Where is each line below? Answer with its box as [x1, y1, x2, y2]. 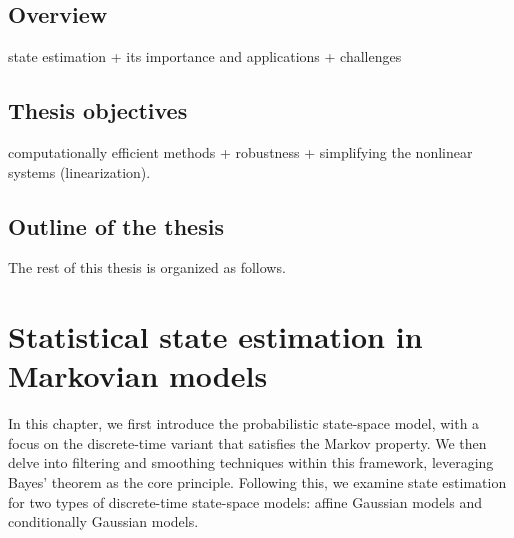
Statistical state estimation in [8, 316, 423, 357]
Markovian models [8, 355, 268, 396]
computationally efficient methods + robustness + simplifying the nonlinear [8, 142, 473, 162]
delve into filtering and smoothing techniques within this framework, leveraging [8, 452, 494, 473]
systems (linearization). [8, 161, 151, 182]
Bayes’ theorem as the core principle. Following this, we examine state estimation [8, 472, 507, 493]
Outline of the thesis [8, 210, 224, 241]
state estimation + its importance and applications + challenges [8, 46, 402, 67]
